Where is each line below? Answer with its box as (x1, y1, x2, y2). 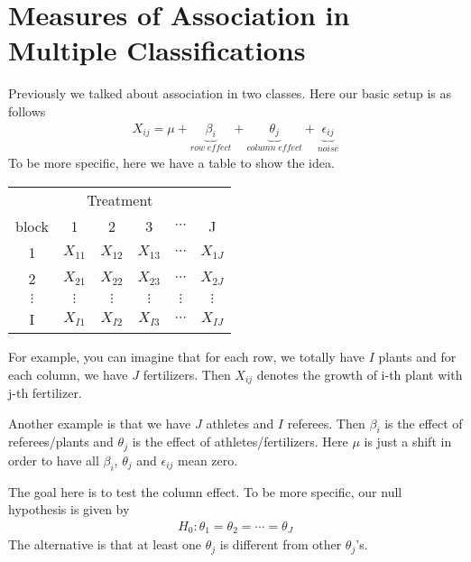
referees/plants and (8, 432, 114, 451)
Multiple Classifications (8, 32, 306, 69)
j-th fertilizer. (8, 383, 82, 402)
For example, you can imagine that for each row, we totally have (8, 347, 365, 366)
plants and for (378, 347, 457, 366)
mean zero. (178, 450, 238, 469)
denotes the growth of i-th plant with (256, 364, 463, 383)
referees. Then (287, 413, 365, 432)
